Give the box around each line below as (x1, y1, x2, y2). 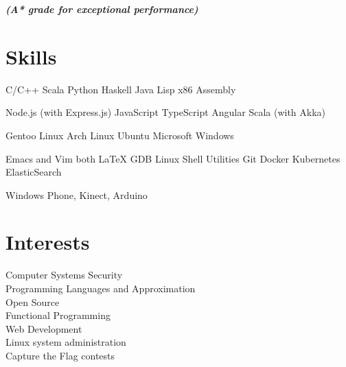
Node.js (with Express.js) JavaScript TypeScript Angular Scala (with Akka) (5, 105, 326, 119)
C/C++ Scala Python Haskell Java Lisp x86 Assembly (5, 82, 236, 96)
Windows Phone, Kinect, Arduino (5, 187, 148, 202)
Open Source (5, 294, 60, 309)
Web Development (5, 321, 82, 335)
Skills (5, 42, 57, 70)
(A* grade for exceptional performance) (5, 2, 198, 16)
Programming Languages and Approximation (5, 281, 196, 295)
